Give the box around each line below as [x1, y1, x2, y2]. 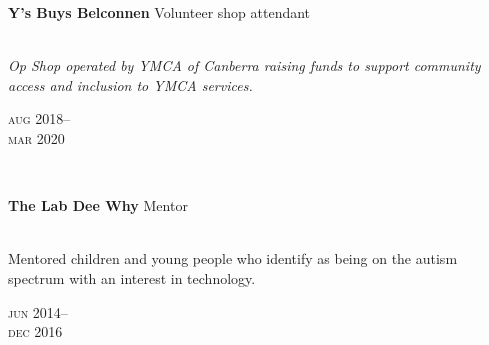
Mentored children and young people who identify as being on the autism [8, 248, 458, 269]
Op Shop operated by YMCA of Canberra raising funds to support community [8, 55, 481, 76]
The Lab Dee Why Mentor [8, 195, 188, 216]
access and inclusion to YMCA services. [8, 74, 253, 95]
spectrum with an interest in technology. [8, 267, 256, 288]
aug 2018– [8, 108, 71, 129]
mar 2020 [8, 127, 65, 148]
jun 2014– [8, 301, 68, 322]
